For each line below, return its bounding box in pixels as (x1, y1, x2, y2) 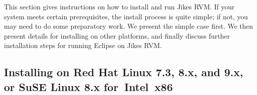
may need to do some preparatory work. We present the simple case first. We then (4, 21, 253, 31)
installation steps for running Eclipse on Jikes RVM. (4, 40, 162, 50)
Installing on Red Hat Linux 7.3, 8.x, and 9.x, (4, 64, 244, 80)
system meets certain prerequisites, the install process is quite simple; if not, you (4, 11, 248, 21)
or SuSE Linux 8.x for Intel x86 (4, 79, 173, 94)
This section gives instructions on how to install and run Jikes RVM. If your (4, 1, 235, 11)
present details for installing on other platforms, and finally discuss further (4, 30, 230, 41)
